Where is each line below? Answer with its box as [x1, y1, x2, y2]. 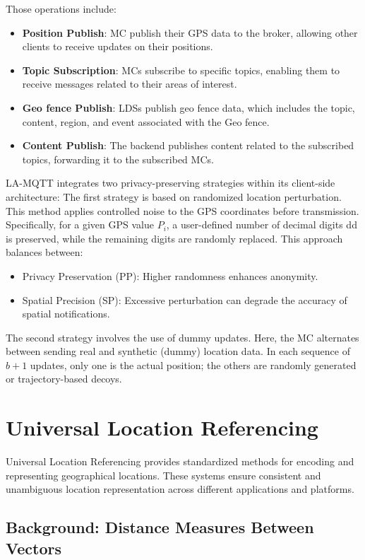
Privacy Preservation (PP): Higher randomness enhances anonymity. [22, 268, 318, 283]
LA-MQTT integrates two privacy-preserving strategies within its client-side [6, 175, 335, 190]
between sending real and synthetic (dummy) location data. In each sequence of [6, 344, 350, 358]
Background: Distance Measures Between [6, 516, 314, 538]
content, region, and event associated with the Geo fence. [22, 114, 270, 129]
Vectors [6, 537, 61, 559]
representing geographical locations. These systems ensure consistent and [6, 467, 321, 482]
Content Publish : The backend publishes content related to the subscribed [22, 138, 354, 153]
